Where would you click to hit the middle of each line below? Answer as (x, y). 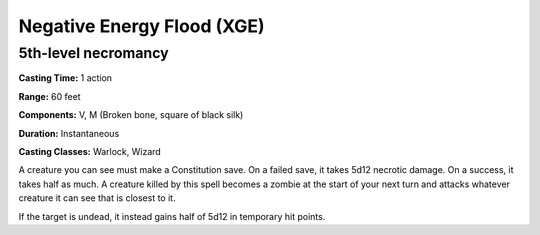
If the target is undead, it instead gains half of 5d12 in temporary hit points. (172, 216)
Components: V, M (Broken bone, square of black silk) (131, 115)
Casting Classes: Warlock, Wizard (90, 151)
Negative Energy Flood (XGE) (141, 26)
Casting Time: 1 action (65, 78)
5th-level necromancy (93, 53)
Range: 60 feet (49, 96)
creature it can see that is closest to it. (97, 198)
